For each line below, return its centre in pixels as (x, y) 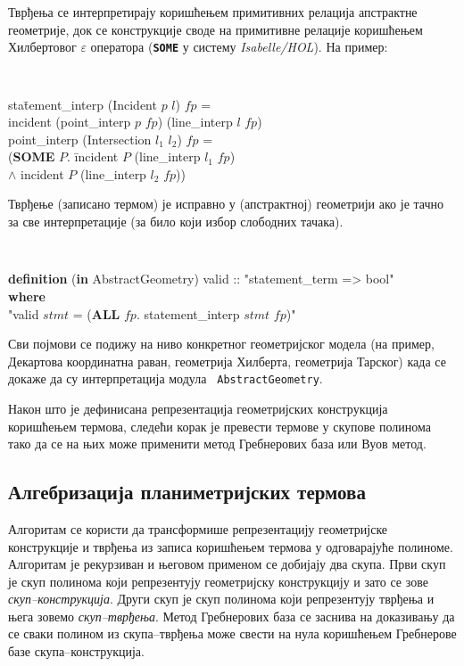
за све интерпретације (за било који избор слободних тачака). (176, 222)
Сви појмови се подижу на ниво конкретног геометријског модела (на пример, (221, 344)
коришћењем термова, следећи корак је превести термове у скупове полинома (220, 426)
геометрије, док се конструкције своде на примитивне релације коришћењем (215, 29)
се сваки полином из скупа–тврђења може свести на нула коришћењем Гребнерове (232, 633)
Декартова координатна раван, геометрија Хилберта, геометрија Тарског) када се (227, 361)
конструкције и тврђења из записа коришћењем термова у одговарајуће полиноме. (231, 546)
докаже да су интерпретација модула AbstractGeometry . (166, 378)
